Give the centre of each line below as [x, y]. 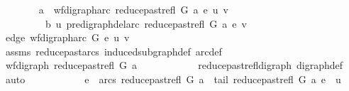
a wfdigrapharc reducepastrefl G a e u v [133, 9]
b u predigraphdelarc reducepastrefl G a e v [146, 23]
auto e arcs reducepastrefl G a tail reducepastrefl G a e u [173, 79]
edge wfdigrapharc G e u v [67, 37]
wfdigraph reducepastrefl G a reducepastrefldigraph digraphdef [174, 65]
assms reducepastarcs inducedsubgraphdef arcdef [113, 51]
